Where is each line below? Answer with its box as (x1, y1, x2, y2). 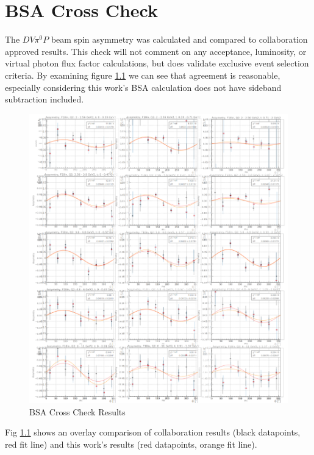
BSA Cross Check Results (29, 405, 126, 418)
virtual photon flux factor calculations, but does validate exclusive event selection (5, 57, 309, 70)
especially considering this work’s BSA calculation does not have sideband (5, 81, 282, 93)
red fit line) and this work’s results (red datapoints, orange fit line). (5, 437, 257, 450)
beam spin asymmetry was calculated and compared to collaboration (51, 33, 308, 46)
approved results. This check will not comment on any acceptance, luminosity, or (5, 45, 307, 57)
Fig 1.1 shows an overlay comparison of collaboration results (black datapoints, (5, 426, 301, 439)
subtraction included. (5, 93, 84, 106)
